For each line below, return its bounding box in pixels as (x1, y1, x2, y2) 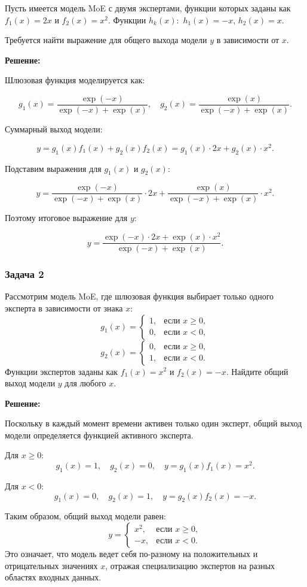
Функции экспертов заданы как (5, 365, 118, 377)
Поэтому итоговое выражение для (5, 211, 128, 224)
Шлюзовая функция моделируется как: (5, 74, 145, 86)
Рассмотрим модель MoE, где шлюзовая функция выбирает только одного (5, 290, 274, 302)
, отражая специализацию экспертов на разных (105, 559, 275, 571)
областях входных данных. (5, 571, 102, 583)
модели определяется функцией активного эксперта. (5, 428, 194, 441)
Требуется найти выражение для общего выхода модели (5, 34, 207, 46)
